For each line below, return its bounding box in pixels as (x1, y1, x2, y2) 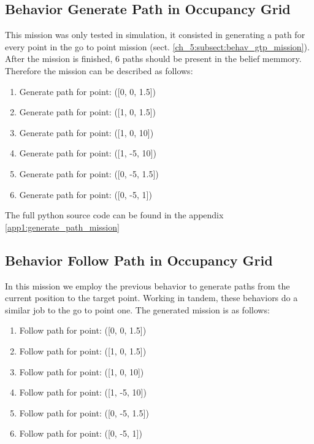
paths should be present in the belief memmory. (122, 52, 302, 65)
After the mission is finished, (5, 52, 113, 65)
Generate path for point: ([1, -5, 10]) (19, 147, 156, 159)
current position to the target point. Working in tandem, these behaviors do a (5, 291, 298, 304)
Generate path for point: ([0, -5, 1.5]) (19, 167, 159, 180)
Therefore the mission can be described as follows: (5, 64, 193, 77)
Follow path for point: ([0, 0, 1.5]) (19, 324, 147, 337)
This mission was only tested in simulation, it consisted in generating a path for (5, 28, 305, 41)
